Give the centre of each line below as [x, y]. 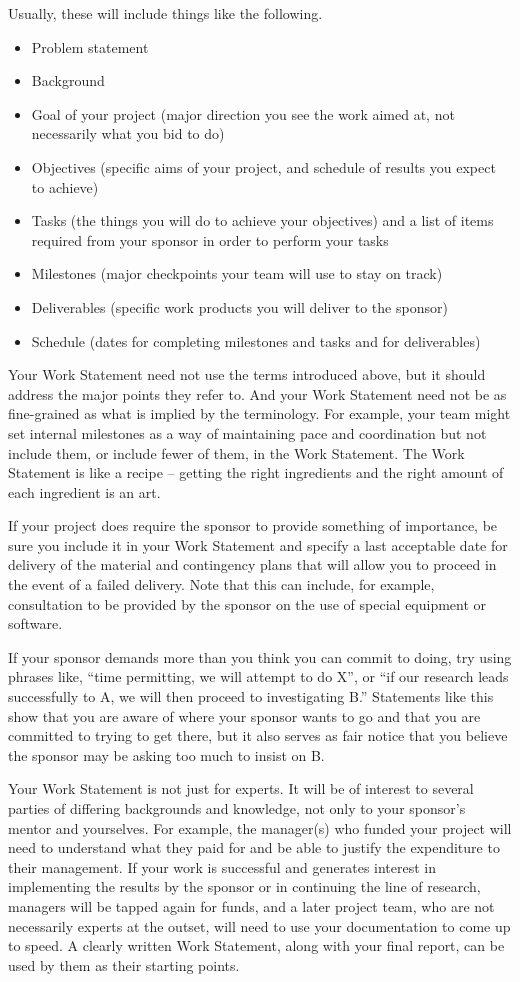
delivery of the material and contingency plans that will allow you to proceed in [252, 564]
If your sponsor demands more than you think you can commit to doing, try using [260, 656]
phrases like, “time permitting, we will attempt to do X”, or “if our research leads [258, 676]
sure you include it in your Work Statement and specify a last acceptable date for [258, 544]
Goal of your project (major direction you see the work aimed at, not [243, 113]
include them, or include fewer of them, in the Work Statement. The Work [236, 452]
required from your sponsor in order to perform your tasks [210, 239]
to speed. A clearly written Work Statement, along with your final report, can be [256, 945]
